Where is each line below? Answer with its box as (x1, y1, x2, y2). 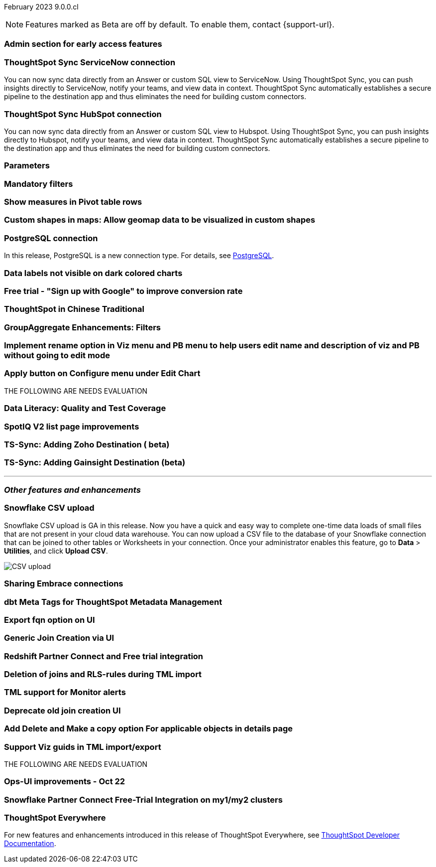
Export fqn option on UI (4, 614, 95, 625)
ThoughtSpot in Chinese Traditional (4, 304, 144, 314)
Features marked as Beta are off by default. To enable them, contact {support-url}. (25, 19, 334, 29)
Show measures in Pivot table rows (4, 197, 142, 207)
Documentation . (4, 839, 56, 848)
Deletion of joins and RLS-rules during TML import (4, 669, 202, 679)
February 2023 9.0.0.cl (4, 2, 79, 11)
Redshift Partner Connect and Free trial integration (4, 651, 204, 661)
